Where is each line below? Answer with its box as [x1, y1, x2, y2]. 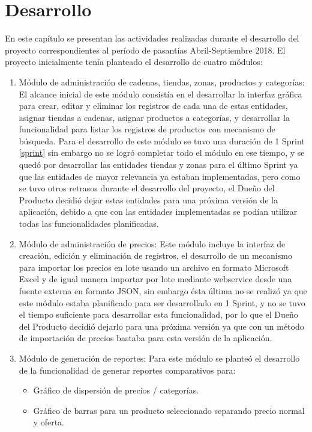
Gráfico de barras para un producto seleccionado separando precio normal [33, 404, 305, 416]
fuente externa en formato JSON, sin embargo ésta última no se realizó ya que [19, 285, 307, 297]
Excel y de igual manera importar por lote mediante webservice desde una [19, 273, 292, 285]
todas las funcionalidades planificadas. [19, 217, 159, 230]
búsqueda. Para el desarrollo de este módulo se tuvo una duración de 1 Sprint [19, 134, 305, 147]
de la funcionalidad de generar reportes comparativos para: [19, 363, 236, 376]
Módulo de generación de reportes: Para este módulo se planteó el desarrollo [19, 351, 300, 364]
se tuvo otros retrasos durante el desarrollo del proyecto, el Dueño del [19, 182, 275, 194]
